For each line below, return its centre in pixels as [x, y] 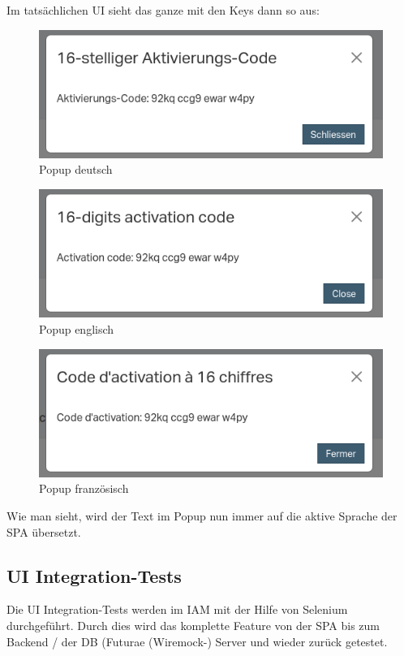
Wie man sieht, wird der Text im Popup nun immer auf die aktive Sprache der [202, 516]
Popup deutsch [76, 169]
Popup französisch [84, 488]
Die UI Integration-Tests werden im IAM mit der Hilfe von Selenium [177, 609]
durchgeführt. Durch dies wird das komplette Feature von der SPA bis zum [193, 625]
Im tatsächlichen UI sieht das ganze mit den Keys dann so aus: [163, 10]
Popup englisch [77, 328]
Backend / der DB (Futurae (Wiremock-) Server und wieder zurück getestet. [197, 641]
